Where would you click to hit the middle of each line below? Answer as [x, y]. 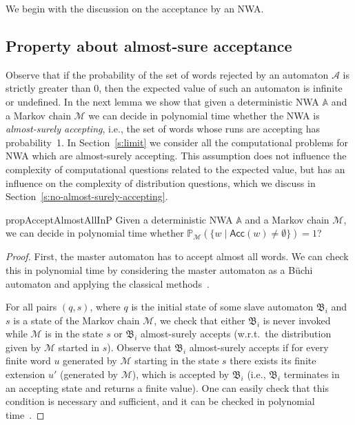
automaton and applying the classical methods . [108, 283]
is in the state [74, 334]
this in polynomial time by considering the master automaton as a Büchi [159, 269]
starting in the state [177, 360]
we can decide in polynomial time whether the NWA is [204, 115]
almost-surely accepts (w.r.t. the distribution [236, 334]
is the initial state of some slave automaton [222, 307]
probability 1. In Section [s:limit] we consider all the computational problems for [177, 142]
